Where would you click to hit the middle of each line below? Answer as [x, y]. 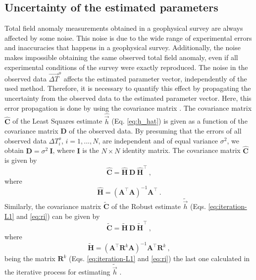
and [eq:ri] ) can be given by [58, 216]
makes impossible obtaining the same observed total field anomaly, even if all [121, 57]
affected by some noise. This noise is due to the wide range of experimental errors [128, 37]
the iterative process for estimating [57, 272]
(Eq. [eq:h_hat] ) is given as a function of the [179, 121]
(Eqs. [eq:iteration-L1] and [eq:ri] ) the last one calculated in [159, 258]
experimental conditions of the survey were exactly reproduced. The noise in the [126, 67]
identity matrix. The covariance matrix [181, 150]
